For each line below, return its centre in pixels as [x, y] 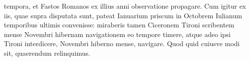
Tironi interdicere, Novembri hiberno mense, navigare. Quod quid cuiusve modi [122, 43]
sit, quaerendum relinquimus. [47, 53]
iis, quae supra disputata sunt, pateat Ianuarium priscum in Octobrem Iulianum [123, 15]
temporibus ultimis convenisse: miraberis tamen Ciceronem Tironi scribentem [119, 25]
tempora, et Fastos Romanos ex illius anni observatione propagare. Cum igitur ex [125, 6]
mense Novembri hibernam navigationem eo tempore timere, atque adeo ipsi [117, 34]
